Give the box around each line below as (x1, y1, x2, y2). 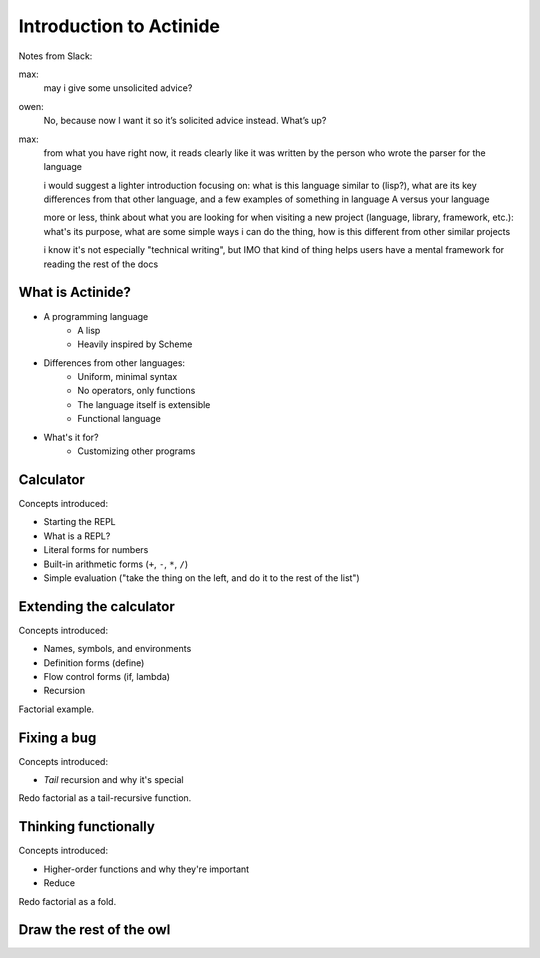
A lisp (77, 324, 101, 336)
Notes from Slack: (18, 50, 93, 62)
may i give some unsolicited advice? (43, 82, 193, 94)
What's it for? (43, 431, 99, 443)
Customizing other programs (77, 445, 196, 457)
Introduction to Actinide (18, 15, 220, 37)
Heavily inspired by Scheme (77, 338, 193, 350)
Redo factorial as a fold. (18, 895, 117, 907)
